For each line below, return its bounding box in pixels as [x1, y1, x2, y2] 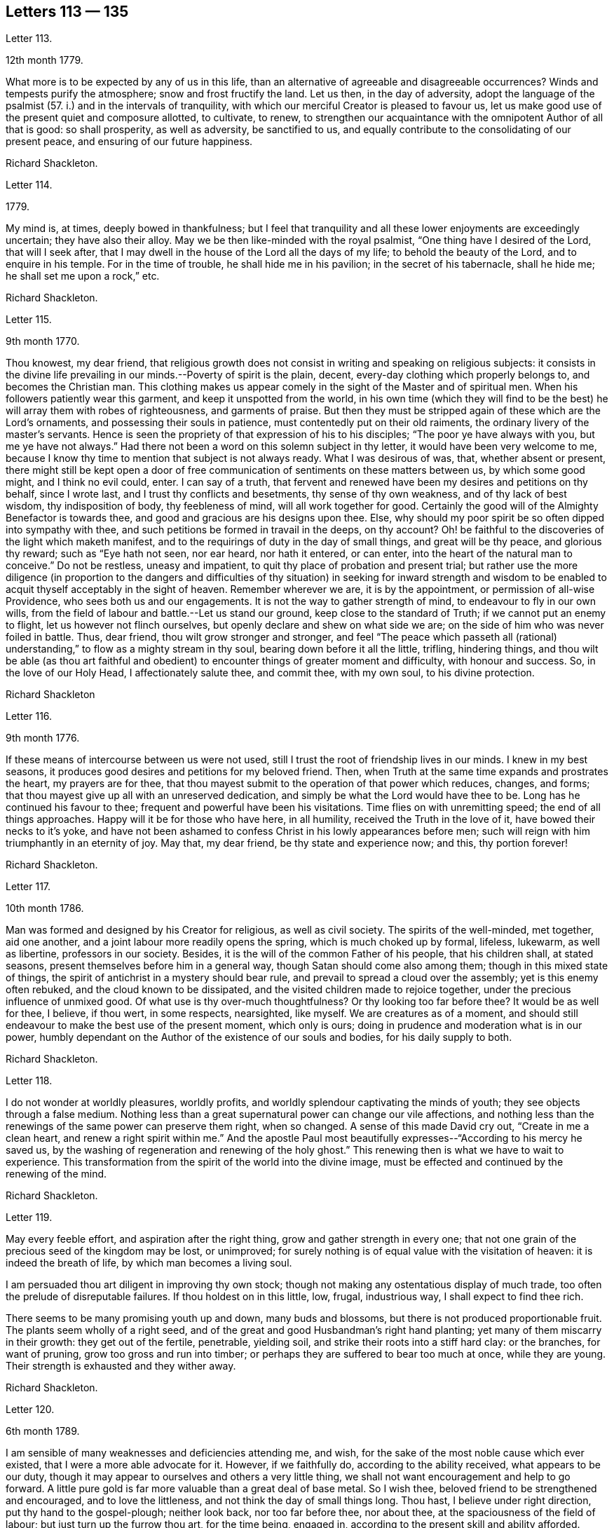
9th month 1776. [6, 732, 80, 744]
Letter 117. [6, 880, 51, 893]
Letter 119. [6, 1211, 53, 1224]
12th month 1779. [6, 54, 83, 67]
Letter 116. [6, 710, 53, 723]
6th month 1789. [6, 1425, 80, 1438]
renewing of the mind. [6, 1168, 107, 1180]
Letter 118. [6, 1075, 53, 1087]
